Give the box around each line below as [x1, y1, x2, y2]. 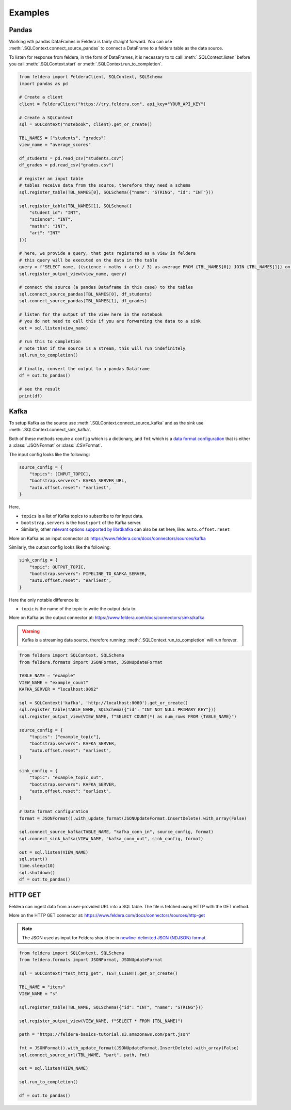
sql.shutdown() [19, 870, 55, 875]
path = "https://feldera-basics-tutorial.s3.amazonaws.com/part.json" [19, 1031, 191, 1037]
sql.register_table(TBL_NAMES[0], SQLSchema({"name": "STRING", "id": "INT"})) [19, 189, 214, 195]
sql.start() [19, 856, 48, 862]
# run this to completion [19, 339, 81, 344]
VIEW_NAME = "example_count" [19, 680, 89, 685]
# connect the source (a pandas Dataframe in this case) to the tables [19, 284, 194, 290]
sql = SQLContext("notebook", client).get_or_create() [19, 121, 152, 127]
